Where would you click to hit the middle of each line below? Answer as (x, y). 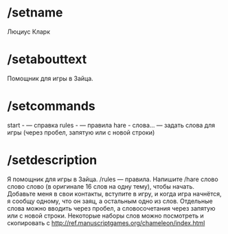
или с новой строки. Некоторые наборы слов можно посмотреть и (105, 215)
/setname (35, 13)
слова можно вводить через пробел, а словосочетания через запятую (111, 208)
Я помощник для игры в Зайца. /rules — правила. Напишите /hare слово (113, 179)
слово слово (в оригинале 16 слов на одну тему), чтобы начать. (101, 186)
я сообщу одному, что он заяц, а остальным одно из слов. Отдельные (110, 201)
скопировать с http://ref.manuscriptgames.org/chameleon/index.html (106, 223)
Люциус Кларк (28, 32)
